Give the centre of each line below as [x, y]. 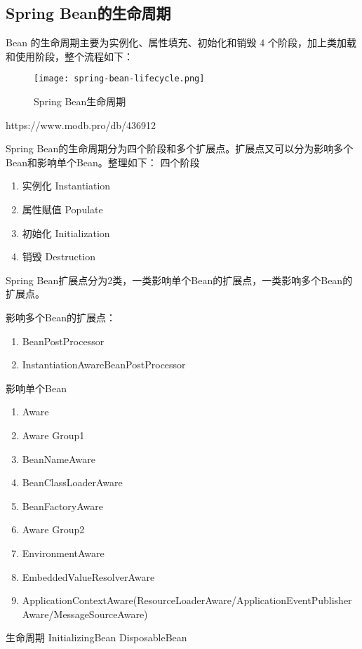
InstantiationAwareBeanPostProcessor [104, 364]
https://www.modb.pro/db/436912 [81, 125]
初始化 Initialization [66, 233]
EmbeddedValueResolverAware [88, 576]
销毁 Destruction [59, 256]
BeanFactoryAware [62, 506]
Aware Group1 [53, 435]
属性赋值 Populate [62, 209]
